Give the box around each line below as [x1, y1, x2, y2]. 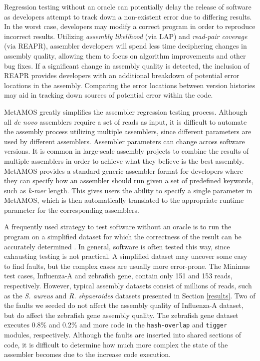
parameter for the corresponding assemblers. [4, 204, 139, 215]
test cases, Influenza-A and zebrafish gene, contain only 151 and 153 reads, [4, 270, 233, 281]
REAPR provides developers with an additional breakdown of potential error [4, 70, 240, 81]
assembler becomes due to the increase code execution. [4, 349, 171, 359]
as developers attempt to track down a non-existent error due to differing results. [4, 11, 252, 22]
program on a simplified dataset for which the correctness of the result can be [4, 231, 242, 242]
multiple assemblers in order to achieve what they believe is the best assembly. [4, 155, 244, 166]
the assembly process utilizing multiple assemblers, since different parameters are [4, 126, 252, 137]
